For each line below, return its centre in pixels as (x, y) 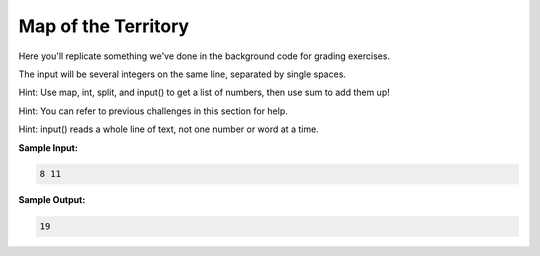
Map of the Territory (104, 26)
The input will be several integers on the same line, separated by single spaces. (182, 74)
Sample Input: (48, 147)
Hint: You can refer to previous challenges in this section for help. (153, 111)
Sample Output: (52, 200)
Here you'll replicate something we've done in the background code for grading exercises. (204, 56)
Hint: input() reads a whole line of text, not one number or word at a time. (168, 129)
